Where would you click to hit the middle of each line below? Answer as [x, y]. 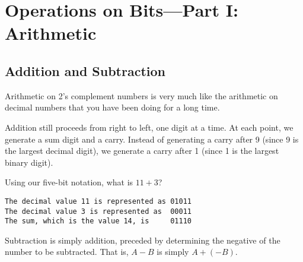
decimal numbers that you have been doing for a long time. [112, 107]
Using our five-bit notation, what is [69, 182]
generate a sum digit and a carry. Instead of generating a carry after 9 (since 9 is [152, 139]
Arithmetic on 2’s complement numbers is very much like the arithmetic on [141, 95]
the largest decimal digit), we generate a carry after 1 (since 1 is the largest [142, 151]
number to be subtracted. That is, [67, 252]
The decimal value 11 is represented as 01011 [98, 201]
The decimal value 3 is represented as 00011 [98, 211]
